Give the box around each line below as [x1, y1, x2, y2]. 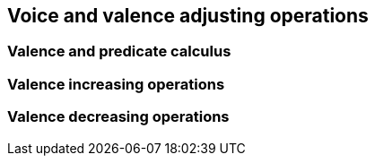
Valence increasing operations [7, 74, 225, 93]
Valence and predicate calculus [7, 42, 231, 61]
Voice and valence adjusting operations [7, 4, 369, 27]
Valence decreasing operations [7, 107, 230, 126]
